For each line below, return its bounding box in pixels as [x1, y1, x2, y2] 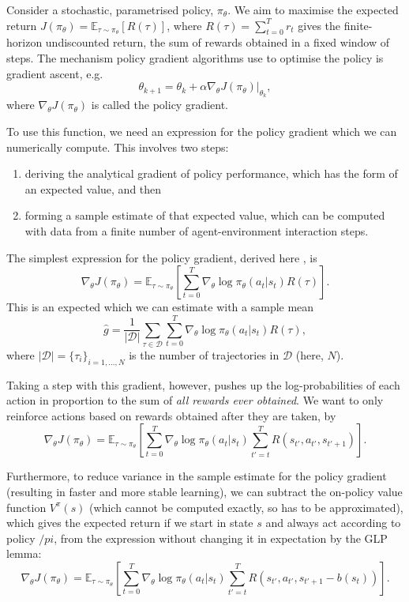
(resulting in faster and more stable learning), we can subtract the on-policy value [6, 483, 403, 500]
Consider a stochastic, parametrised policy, [6, 2, 214, 17]
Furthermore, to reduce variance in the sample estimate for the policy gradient [6, 468, 387, 484]
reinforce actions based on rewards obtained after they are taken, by [6, 407, 336, 423]
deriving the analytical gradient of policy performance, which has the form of [24, 165, 398, 182]
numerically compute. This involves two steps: [6, 138, 229, 155]
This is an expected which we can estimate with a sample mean [6, 299, 314, 315]
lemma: [6, 545, 42, 562]
